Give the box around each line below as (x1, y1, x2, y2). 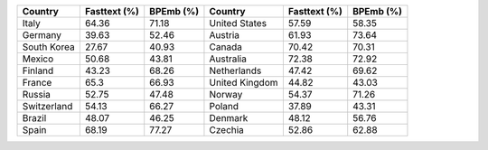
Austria (209, 29, 239, 41)
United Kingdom (209, 77, 278, 89)
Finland (22, 64, 54, 77)
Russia (22, 89, 52, 100)
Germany (22, 29, 62, 41)
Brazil (22, 112, 47, 124)
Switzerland (22, 100, 73, 112)
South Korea (22, 41, 76, 53)
